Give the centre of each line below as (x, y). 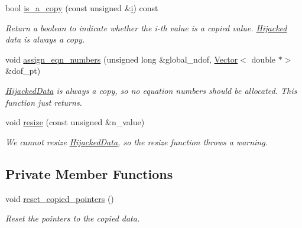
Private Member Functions (89, 173)
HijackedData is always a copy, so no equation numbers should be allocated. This (151, 90)
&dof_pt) (23, 71)
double (264, 59)
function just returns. (44, 102)
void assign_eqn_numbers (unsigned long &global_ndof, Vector (122, 59)
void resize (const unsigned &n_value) (75, 122)
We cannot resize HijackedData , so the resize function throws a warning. (137, 141)
